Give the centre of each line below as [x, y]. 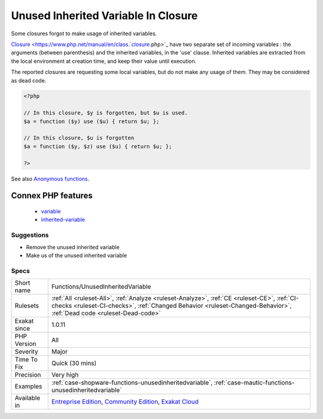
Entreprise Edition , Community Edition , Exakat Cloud [125, 402]
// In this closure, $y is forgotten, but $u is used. [106, 113]
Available [28, 398]
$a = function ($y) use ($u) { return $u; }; [92, 121]
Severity [26, 351]
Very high [65, 375]
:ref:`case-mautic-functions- [254, 383]
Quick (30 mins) [74, 363]
